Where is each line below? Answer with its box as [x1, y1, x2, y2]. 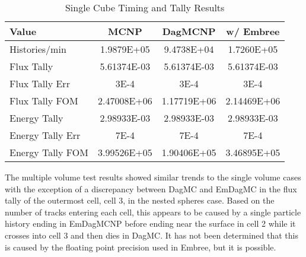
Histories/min [9, 42, 66, 56]
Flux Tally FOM [9, 94, 78, 107]
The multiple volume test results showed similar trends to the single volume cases [5, 171, 301, 183]
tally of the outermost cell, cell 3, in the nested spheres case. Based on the [5, 194, 275, 207]
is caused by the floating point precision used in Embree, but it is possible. [5, 240, 276, 253]
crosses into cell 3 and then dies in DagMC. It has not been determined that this [5, 229, 298, 241]
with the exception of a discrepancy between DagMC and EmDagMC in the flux [5, 182, 297, 195]
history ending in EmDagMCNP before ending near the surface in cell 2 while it [5, 217, 296, 230]
